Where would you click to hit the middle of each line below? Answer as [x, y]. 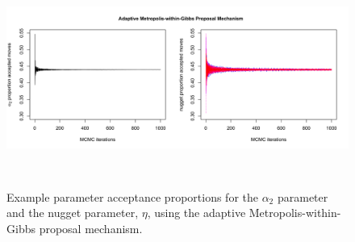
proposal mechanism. [91, 228]
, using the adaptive [196, 213]
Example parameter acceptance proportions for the [132, 196]
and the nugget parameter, [73, 213]
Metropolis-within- [295, 213]
